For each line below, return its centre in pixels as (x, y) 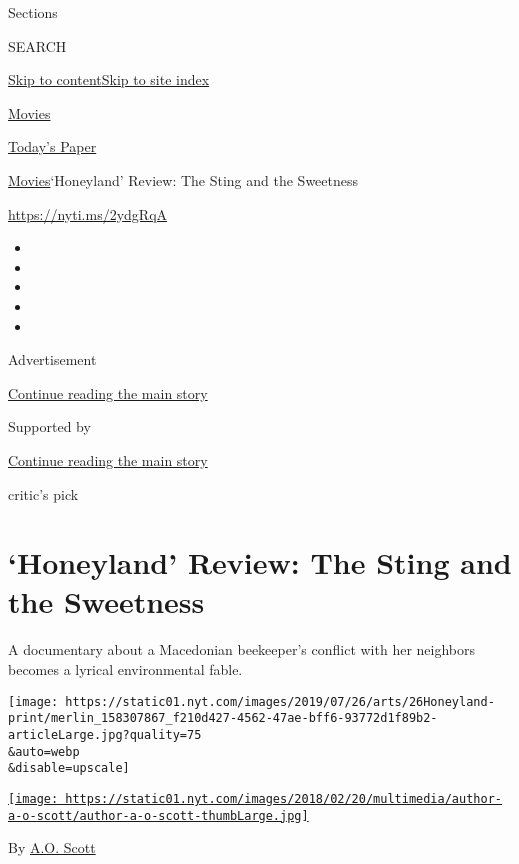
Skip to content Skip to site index (109, 79)
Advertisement (52, 359)
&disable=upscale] (69, 768)
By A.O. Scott (52, 847)
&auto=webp (44, 751)
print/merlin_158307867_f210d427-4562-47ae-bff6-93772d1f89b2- (223, 718)
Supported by (49, 426)
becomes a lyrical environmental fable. (125, 669)
